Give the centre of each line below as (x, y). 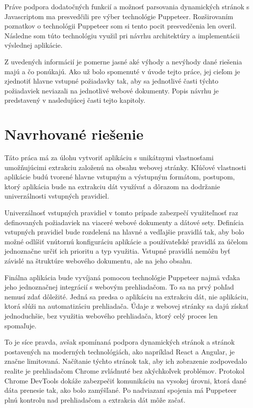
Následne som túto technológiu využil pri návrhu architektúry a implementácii (122, 35)
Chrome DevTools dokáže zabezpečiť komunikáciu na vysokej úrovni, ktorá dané (126, 380)
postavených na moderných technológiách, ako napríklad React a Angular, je (120, 351)
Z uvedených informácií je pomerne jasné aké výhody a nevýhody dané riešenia (123, 61)
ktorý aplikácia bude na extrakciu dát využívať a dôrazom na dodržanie (112, 186)
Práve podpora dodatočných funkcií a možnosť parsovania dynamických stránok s (127, 6)
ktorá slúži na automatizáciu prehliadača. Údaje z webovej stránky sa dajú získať (126, 306)
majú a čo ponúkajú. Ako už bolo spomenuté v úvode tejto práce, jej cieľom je (122, 71)
